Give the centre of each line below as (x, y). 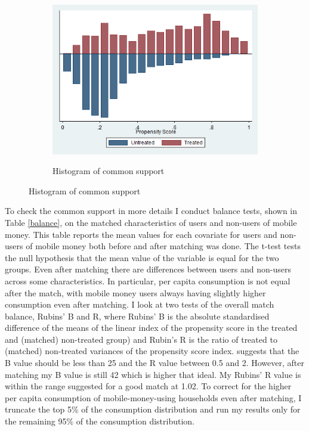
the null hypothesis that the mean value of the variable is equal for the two (142, 257)
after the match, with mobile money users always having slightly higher (135, 292)
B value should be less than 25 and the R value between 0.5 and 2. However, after (154, 363)
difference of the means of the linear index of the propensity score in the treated (151, 328)
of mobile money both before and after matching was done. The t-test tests (163, 246)
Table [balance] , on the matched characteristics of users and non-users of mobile (151, 222)
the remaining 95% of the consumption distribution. (100, 421)
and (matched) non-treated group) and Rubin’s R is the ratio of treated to (141, 339)
